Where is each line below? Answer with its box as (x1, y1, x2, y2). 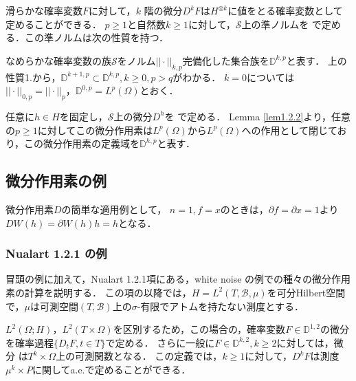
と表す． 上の (286, 53, 347, 67)
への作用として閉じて (241, 122, 337, 137)
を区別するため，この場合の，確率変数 (113, 322, 286, 336)
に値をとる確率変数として (227, 3, 343, 17)
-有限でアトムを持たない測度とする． (137, 298, 304, 313)
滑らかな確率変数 (5, 3, 82, 17)
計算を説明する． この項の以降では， (24, 285, 192, 299)
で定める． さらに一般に (105, 335, 215, 349)
